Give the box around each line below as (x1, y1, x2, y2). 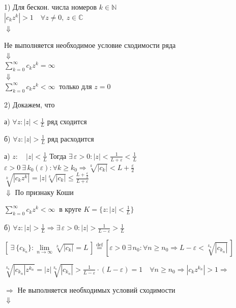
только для (59, 80, 92, 91)
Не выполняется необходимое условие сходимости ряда (4, 40, 176, 50)
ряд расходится (47, 133, 94, 144)
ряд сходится (47, 116, 87, 127)
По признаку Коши (15, 186, 74, 197)
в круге (59, 204, 81, 214)
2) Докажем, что (4, 99, 55, 109)
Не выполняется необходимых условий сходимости (17, 284, 175, 295)
